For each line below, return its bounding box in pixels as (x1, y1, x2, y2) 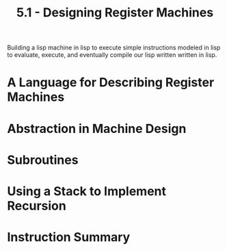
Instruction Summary (7, 230, 131, 245)
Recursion (7, 198, 66, 213)
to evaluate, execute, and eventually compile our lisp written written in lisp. (7, 51, 217, 59)
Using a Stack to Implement (7, 183, 166, 199)
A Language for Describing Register (7, 75, 215, 91)
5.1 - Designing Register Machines (16, 5, 214, 21)
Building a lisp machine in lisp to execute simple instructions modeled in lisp (7, 43, 221, 52)
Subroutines (7, 152, 79, 167)
